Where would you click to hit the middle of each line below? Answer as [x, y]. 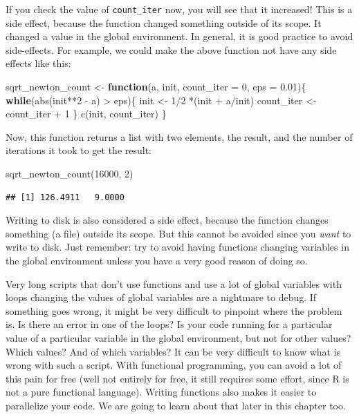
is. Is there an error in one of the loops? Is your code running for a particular [169, 324]
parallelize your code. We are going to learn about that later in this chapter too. [176, 405]
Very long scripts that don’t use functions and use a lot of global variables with [174, 283]
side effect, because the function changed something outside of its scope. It [164, 22]
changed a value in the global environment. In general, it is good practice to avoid [179, 36]
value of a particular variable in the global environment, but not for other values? [178, 337]
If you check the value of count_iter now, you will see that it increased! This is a [179, 9]
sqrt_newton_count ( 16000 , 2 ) [70, 173]
